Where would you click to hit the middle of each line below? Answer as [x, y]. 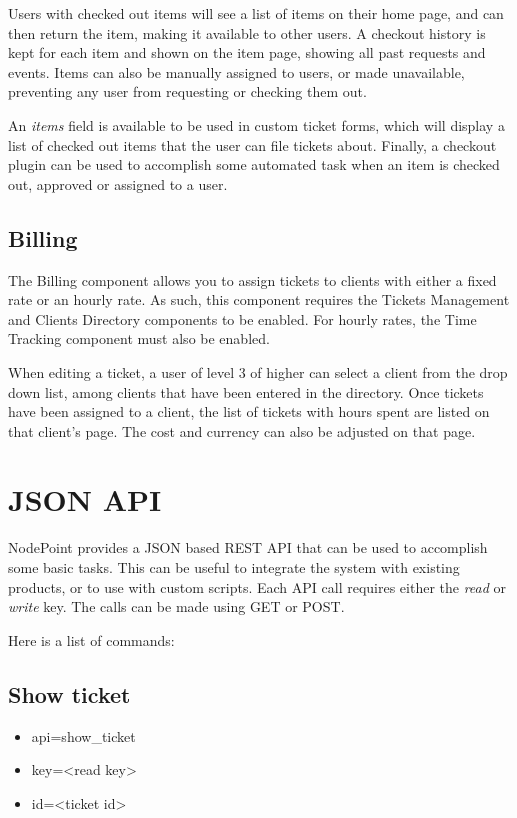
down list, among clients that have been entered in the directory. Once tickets [246, 391]
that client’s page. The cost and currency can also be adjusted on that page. [242, 430]
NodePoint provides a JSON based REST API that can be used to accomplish [248, 547]
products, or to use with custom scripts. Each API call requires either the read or [257, 586]
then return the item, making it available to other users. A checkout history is [247, 32]
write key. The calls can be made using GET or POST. [176, 606]
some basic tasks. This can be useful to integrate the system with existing [234, 567]
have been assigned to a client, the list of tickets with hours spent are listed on [249, 411]
